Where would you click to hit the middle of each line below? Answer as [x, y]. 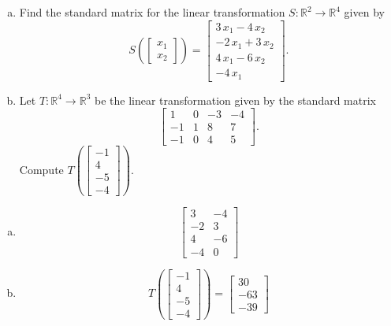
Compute [41, 169]
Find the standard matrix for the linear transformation [152, 12]
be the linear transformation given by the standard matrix [235, 100]
